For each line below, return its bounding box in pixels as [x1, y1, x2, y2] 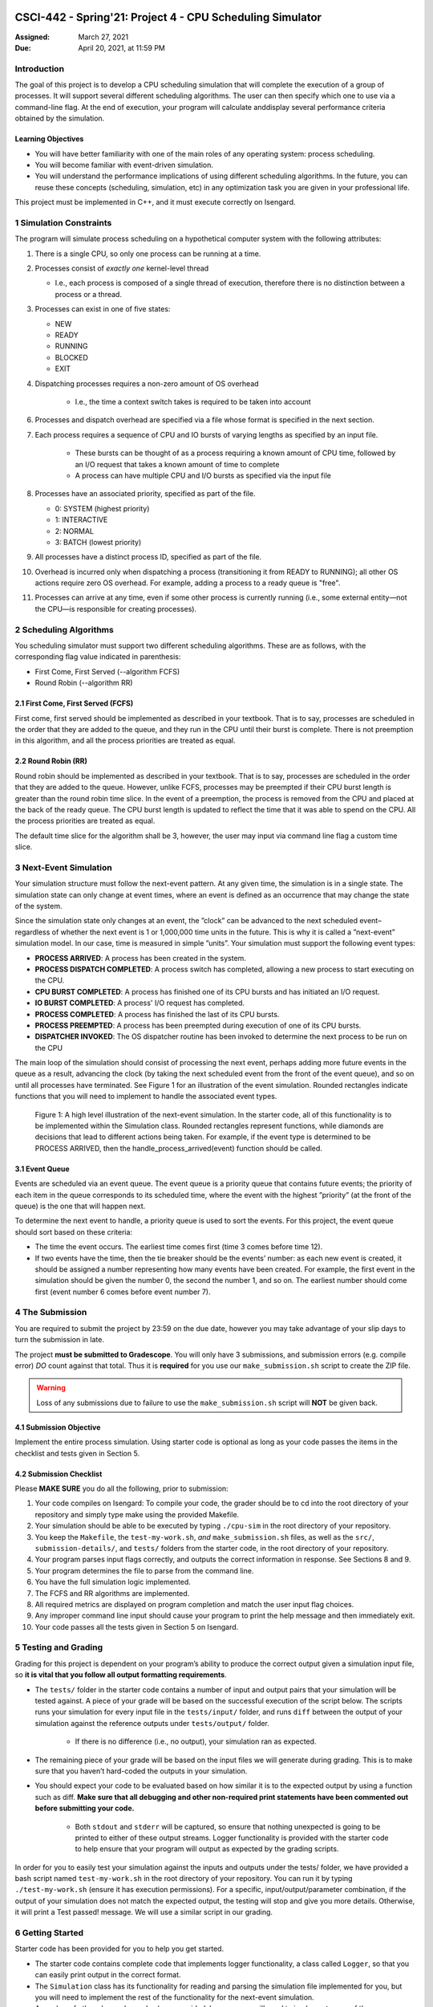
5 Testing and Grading [14, 1642, 103, 1653]
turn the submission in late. [14, 1335, 104, 1345]
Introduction [14, 63, 64, 74]
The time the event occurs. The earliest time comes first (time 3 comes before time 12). [34, 1242, 323, 1252]
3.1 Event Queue [14, 1164, 70, 1174]
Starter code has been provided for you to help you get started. [14, 1944, 225, 1954]
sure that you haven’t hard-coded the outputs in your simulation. [34, 1766, 248, 1776]
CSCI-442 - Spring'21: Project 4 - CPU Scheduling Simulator [14, 10, 322, 24]
